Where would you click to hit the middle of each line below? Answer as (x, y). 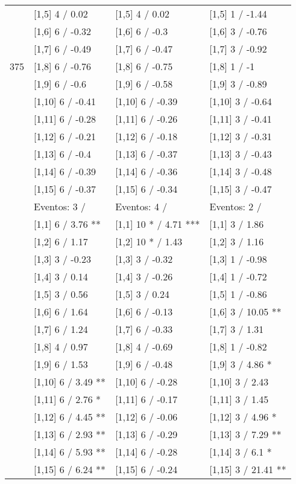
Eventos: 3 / (60, 206)
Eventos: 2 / (235, 206)
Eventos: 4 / (141, 206)
